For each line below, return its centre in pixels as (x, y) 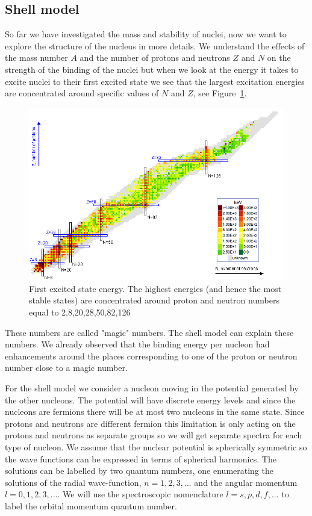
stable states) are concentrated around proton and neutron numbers (154, 300)
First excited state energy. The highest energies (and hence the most (155, 288)
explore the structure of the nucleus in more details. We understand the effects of (155, 45)
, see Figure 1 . (220, 93)
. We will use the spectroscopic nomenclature (140, 494)
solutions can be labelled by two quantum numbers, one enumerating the (139, 471)
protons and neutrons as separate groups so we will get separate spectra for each (154, 435)
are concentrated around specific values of (82, 93)
